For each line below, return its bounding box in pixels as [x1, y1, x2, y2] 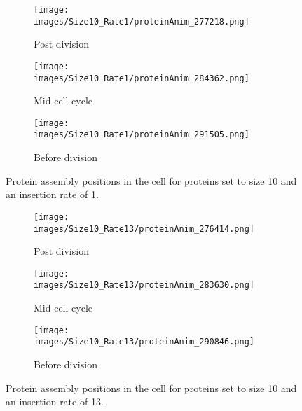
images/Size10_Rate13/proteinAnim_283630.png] [34, 280, 254, 291]
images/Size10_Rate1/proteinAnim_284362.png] [34, 73, 249, 83]
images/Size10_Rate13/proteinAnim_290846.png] [34, 337, 254, 347]
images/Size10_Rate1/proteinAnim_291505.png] [34, 130, 249, 140]
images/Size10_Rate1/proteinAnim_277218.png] [34, 16, 249, 27]
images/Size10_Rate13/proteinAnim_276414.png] [34, 223, 254, 234]
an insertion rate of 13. [6, 394, 104, 409]
